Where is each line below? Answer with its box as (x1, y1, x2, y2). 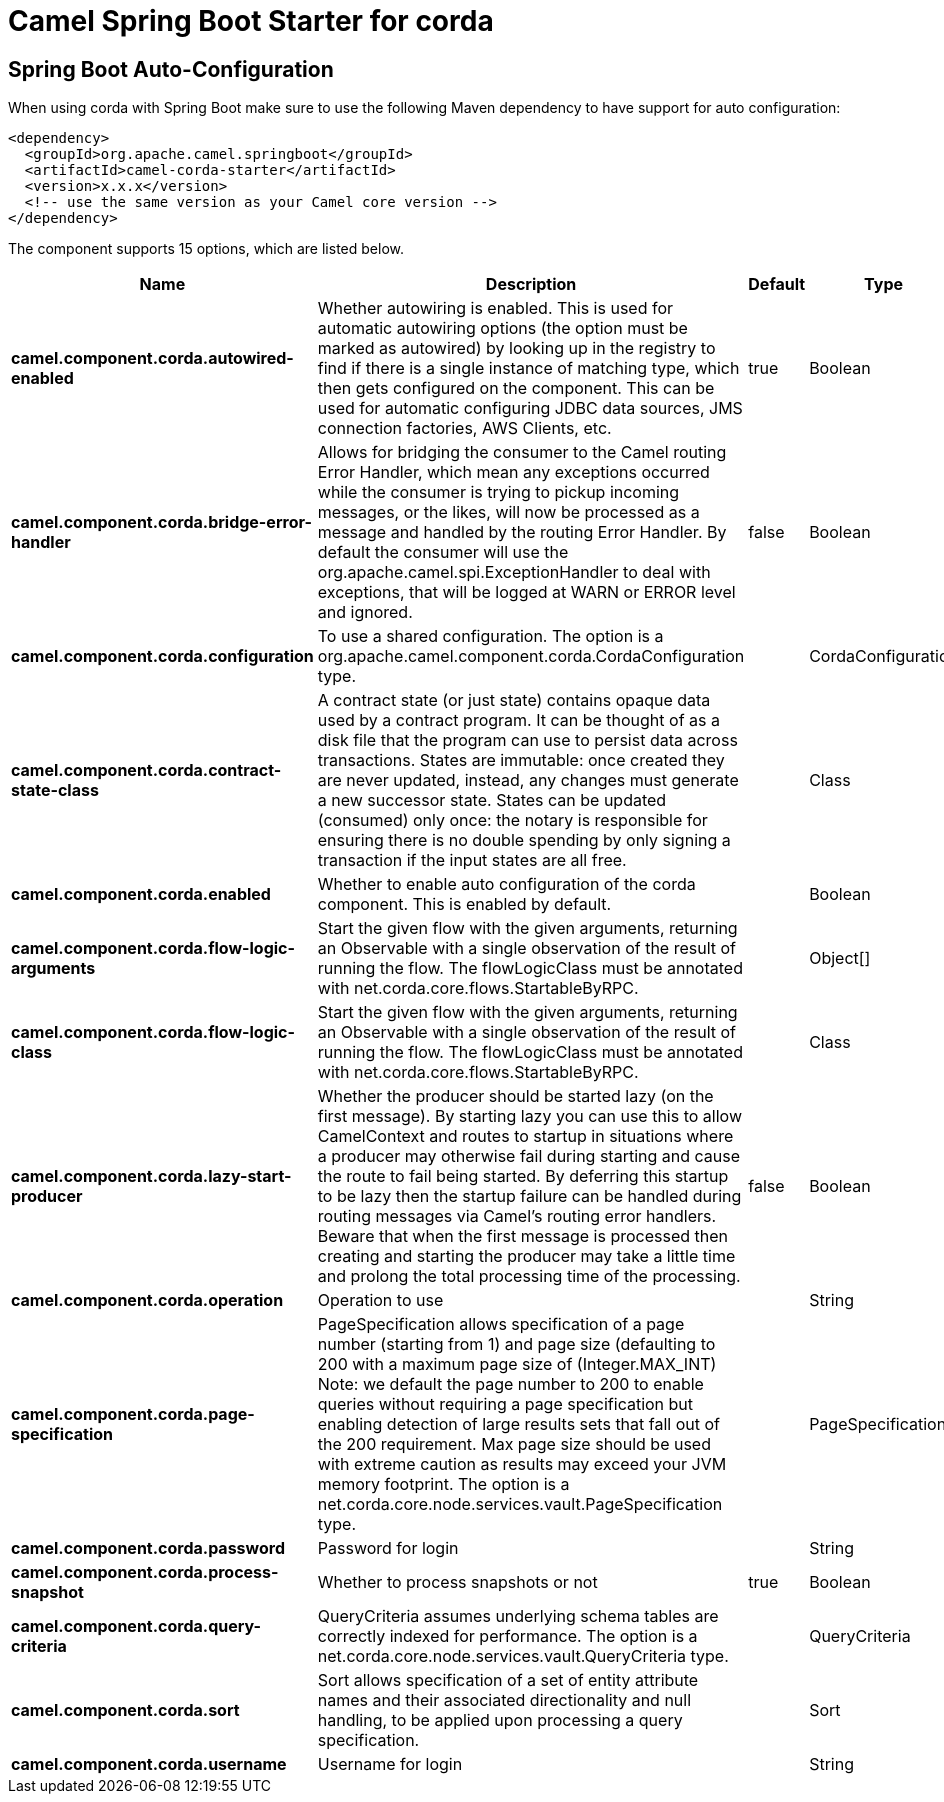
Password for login (317, 1538, 459, 1559)
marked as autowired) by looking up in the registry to (317, 338, 716, 359)
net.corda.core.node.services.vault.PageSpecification (317, 1494, 723, 1515)
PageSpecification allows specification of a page (317, 1314, 685, 1335)
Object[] (809, 948, 871, 969)
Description (485, 274, 577, 295)
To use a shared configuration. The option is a (317, 626, 664, 647)
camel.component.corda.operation (11, 1290, 284, 1311)
